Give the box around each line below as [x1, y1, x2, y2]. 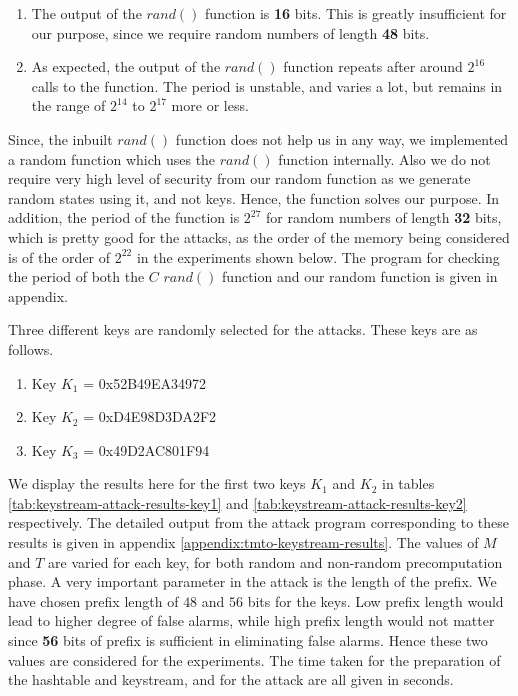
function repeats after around [283, 56, 463, 77]
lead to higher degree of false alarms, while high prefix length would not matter [8, 610, 495, 631]
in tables [382, 473, 435, 494]
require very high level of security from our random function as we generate [8, 168, 471, 189]
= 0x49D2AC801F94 [83, 439, 210, 460]
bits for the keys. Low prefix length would [247, 590, 504, 611]
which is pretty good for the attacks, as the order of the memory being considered [8, 226, 510, 247]
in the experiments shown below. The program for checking [136, 246, 500, 267]
